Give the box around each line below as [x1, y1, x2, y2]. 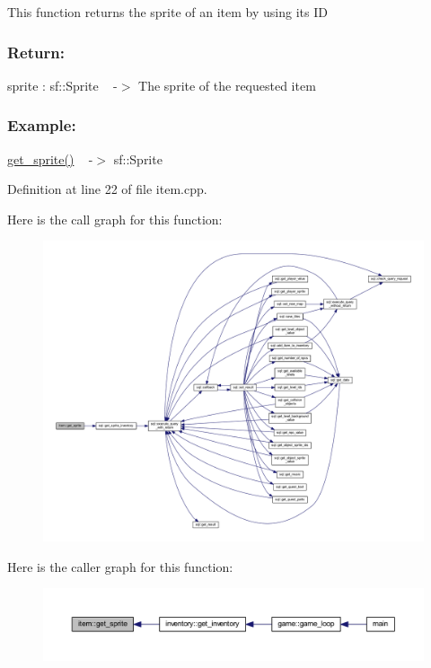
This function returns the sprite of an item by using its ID [7, 3, 328, 21]
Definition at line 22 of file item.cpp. [7, 180, 207, 198]
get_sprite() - [7, 149, 93, 168]
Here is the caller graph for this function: [7, 557, 233, 576]
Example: [7, 114, 76, 136]
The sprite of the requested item [138, 75, 316, 94]
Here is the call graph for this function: [7, 209, 223, 228]
